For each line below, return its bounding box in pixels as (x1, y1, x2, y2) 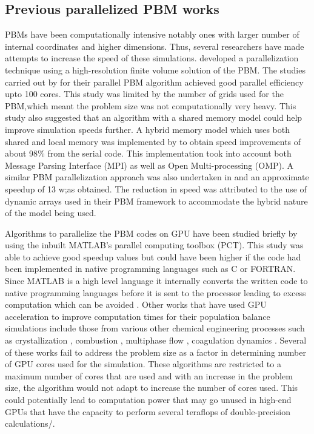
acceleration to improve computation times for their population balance (5, 310, 270, 322)
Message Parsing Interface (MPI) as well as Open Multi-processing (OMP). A (5, 158, 294, 171)
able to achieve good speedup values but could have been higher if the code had (5, 250, 301, 263)
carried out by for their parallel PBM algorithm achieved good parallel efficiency (5, 75, 304, 88)
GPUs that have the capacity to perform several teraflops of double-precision (5, 405, 290, 418)
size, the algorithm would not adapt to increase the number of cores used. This (5, 381, 298, 394)
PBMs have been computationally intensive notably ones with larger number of (5, 28, 299, 41)
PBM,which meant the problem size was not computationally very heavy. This (5, 99, 296, 112)
